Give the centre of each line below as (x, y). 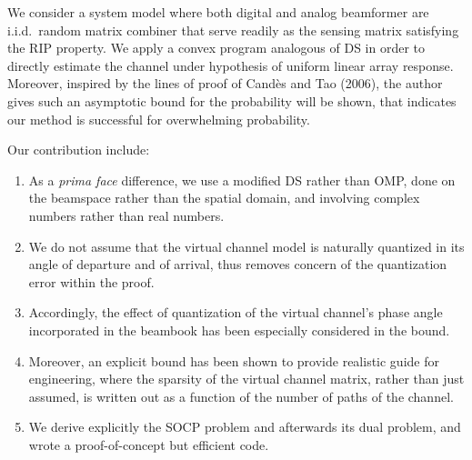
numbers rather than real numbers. (126, 215)
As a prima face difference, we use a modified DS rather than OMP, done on (242, 180)
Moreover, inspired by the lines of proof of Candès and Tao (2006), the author (225, 83)
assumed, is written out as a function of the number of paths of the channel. (241, 396)
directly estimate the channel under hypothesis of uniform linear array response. (231, 65)
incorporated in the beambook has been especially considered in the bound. (239, 330)
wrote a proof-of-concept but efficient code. (149, 444)
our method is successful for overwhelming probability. (159, 119)
